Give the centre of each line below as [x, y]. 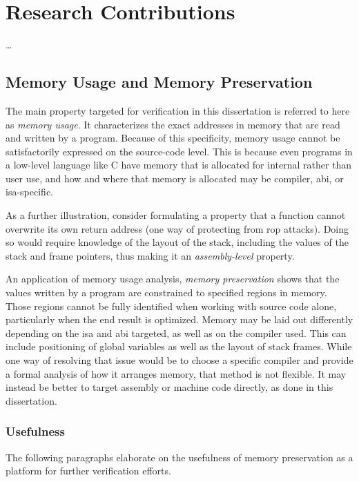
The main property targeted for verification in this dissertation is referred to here [178, 110]
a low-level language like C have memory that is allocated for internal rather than [179, 165]
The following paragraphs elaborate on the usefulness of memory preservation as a [179, 457]
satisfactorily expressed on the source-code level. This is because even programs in [179, 151]
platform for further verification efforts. [88, 471]
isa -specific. [29, 192]
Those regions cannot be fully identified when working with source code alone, [171, 306]
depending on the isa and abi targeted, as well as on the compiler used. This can [176, 332]
